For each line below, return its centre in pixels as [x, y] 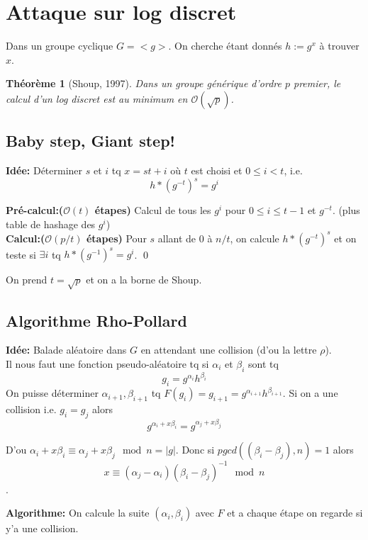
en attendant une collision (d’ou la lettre [229, 350]
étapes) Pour [116, 238]
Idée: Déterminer [44, 170]
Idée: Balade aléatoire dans [66, 350]
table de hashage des [51, 224]
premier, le [317, 83]
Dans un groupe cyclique [60, 46]
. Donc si [195, 450]
